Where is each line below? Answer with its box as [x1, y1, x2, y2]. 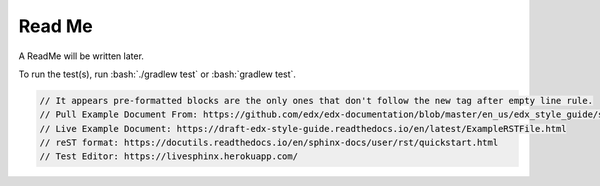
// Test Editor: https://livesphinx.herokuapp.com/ [39, 151, 299, 162]
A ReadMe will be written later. [18, 50, 145, 62]
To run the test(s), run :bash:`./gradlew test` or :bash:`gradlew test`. [18, 68, 297, 80]
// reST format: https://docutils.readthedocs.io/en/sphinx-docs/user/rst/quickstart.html [39, 137, 499, 149]
